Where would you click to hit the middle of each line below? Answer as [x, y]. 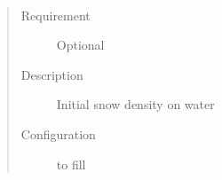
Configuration [58, 133]
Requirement [55, 15]
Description [52, 74]
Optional [80, 45]
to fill [71, 164]
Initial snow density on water [135, 104]
